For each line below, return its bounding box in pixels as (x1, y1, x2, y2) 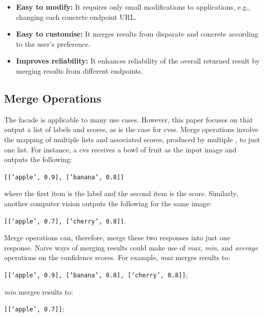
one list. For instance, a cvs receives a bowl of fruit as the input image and (4, 144, 237, 154)
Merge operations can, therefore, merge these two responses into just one (4, 232, 230, 243)
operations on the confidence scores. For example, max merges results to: (4, 252, 230, 263)
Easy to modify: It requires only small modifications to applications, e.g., (16, 2, 250, 12)
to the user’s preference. (16, 38, 90, 49)
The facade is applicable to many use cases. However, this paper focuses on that (4, 114, 253, 124)
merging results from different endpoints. (16, 65, 143, 76)
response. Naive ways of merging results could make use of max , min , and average (4, 242, 258, 252)
